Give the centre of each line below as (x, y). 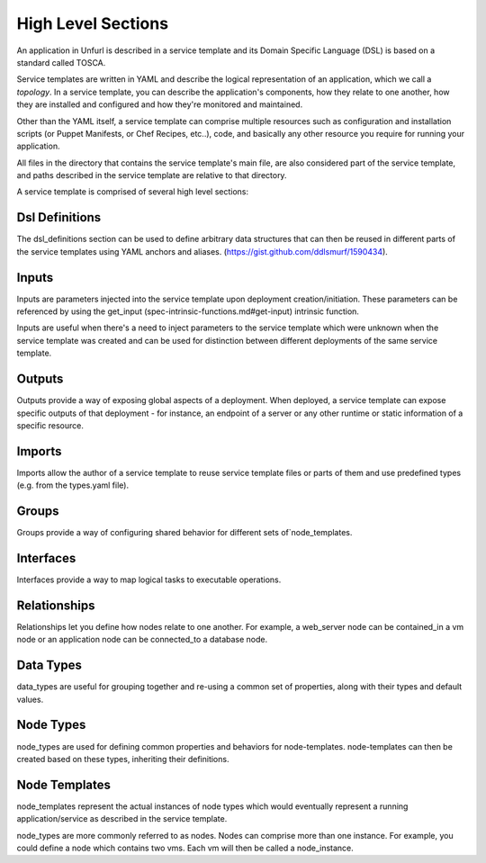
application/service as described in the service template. (122, 819)
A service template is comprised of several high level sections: (133, 192)
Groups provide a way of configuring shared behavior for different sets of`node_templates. (184, 533)
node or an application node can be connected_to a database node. (142, 640)
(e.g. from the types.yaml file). (73, 485)
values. (30, 699)
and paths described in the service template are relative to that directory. (152, 175)
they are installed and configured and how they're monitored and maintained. (160, 104)
